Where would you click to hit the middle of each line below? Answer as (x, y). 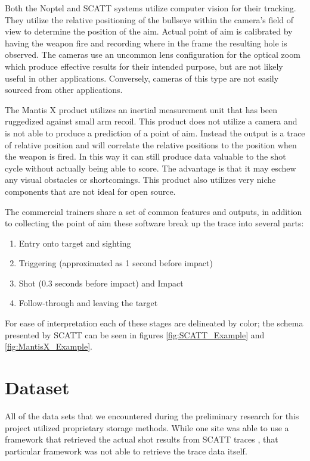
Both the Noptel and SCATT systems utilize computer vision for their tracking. (151, 8)
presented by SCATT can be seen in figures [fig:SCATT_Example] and (135, 334)
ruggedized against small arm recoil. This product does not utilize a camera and (151, 121)
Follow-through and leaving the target (88, 303)
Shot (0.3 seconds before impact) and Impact (101, 283)
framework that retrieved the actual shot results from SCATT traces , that (142, 439)
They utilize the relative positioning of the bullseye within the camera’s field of (149, 19)
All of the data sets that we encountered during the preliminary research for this (152, 415)
